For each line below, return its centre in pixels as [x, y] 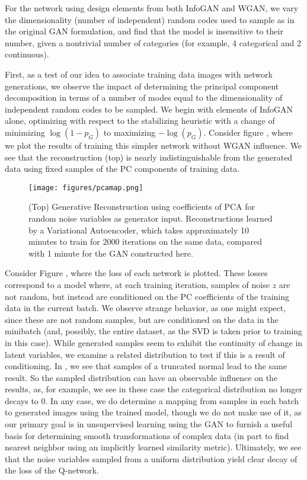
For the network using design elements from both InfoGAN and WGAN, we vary [152, 8]
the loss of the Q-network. [52, 470]
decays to [22, 400]
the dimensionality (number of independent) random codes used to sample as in [150, 19]
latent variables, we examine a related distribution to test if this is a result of [145, 354]
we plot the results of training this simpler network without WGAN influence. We [153, 145]
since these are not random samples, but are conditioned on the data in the [142, 319]
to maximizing [129, 132]
